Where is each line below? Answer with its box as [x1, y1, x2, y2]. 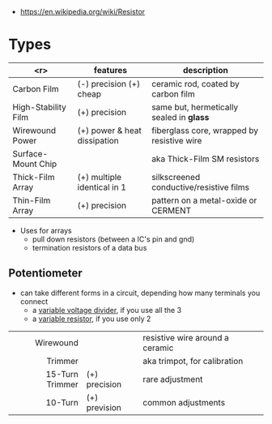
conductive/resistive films [151, 182, 249, 193]
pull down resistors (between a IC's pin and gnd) [32, 234, 195, 244]
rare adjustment [142, 373, 203, 384]
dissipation [77, 135, 119, 146]
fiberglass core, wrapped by [151, 125, 259, 136]
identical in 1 [77, 182, 127, 193]
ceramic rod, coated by [151, 78, 240, 89]
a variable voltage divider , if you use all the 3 [32, 305, 182, 315]
